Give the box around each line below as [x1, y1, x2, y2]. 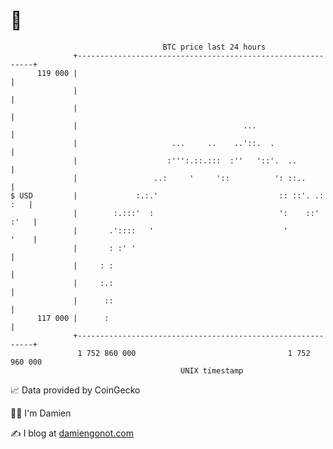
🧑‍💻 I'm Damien [10, 407, 72, 419]
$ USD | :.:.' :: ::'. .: [10, 190, 325, 201]
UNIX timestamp [180, 365, 244, 376]
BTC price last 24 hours [162, 42, 267, 52]
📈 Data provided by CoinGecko [10, 384, 141, 396]
